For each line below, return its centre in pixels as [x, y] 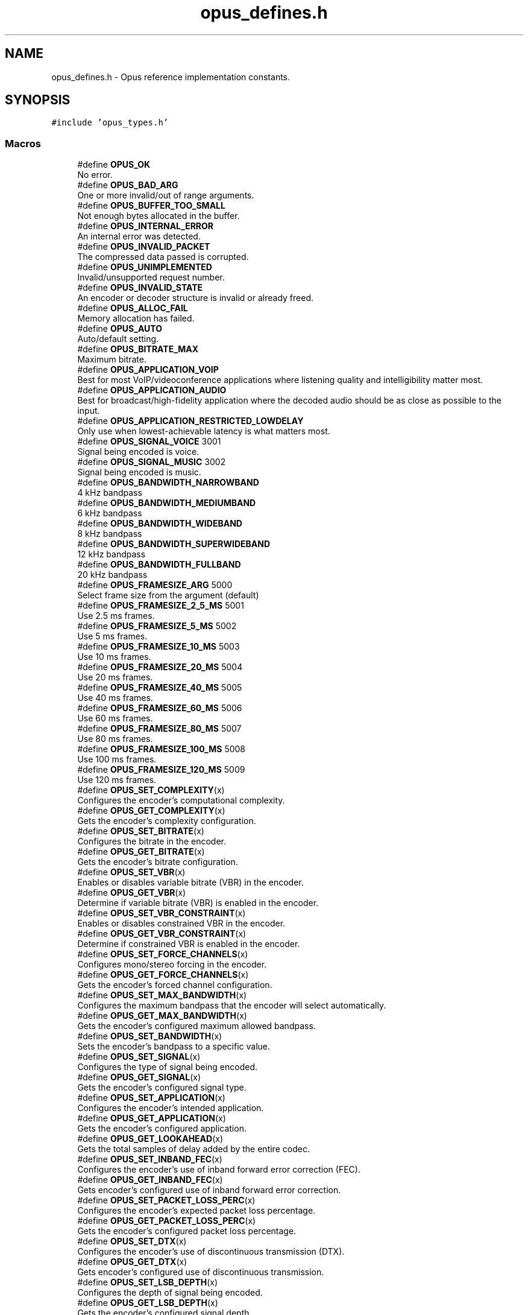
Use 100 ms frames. [117, 759]
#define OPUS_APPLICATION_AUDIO [152, 390]
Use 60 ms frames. [115, 718]
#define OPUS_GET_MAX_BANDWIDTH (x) [162, 1016]
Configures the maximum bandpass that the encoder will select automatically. [232, 1006]
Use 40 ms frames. [115, 698]
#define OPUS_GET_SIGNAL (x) [139, 1077]
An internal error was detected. [139, 236]
